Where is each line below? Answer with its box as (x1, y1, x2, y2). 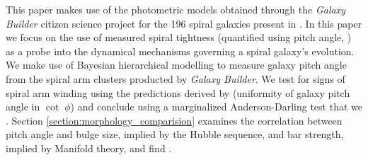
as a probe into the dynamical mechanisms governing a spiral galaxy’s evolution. (6, 43, 355, 58)
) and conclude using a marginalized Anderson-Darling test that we (70, 99, 362, 114)
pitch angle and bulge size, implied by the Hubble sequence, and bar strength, (6, 127, 344, 142)
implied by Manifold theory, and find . (6, 140, 172, 155)
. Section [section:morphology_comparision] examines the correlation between (6, 113, 343, 127)
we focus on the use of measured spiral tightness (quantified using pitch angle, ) (6, 30, 352, 45)
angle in (6, 99, 40, 114)
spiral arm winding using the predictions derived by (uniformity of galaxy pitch (6, 85, 350, 100)
